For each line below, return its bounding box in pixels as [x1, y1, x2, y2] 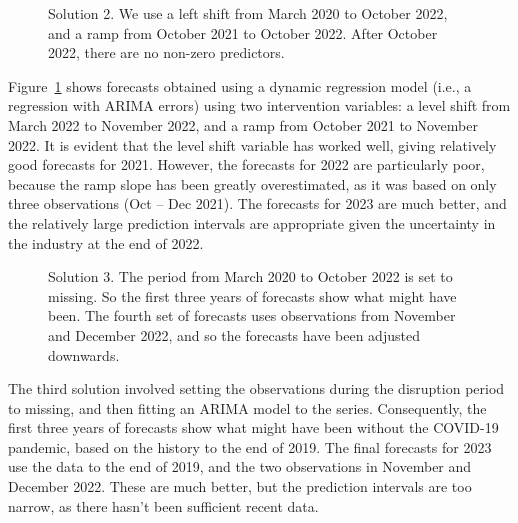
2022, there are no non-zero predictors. [48, 42, 285, 63]
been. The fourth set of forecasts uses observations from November [48, 305, 456, 326]
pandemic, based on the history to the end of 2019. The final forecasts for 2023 [8, 436, 492, 457]
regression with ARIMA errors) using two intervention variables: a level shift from [8, 95, 511, 116]
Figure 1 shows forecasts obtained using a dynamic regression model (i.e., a [8, 75, 472, 96]
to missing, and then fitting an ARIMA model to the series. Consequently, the [8, 397, 487, 418]
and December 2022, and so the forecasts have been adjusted [48, 324, 420, 345]
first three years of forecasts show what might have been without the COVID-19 [8, 417, 499, 438]
